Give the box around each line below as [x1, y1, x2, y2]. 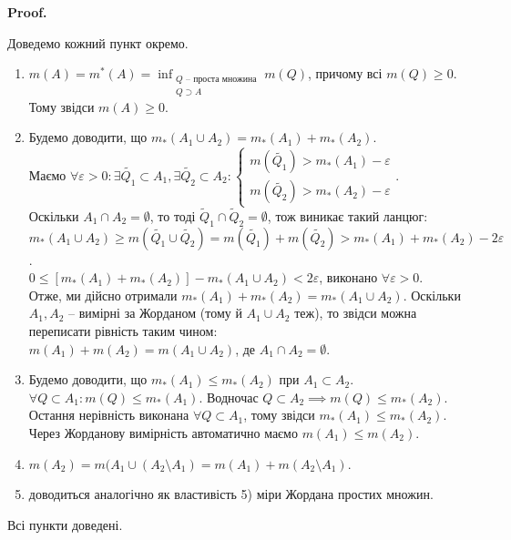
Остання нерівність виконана [28, 405, 189, 424]
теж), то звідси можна [294, 303, 417, 322]
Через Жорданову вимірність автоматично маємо [28, 423, 298, 442]
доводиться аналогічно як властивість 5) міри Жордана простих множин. [28, 484, 434, 504]
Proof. [7, 3, 47, 21]
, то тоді [149, 206, 196, 225]
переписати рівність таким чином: [28, 321, 218, 340]
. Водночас [199, 387, 259, 406]
